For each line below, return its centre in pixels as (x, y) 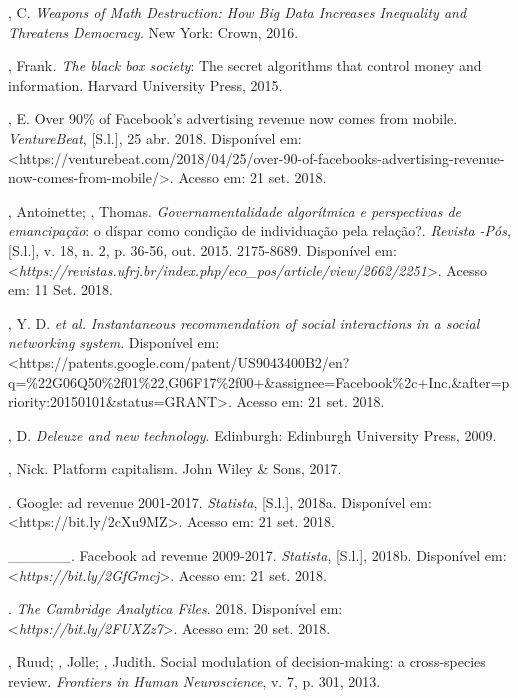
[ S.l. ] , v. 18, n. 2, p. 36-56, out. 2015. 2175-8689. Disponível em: (202, 249)
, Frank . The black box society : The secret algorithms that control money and (245, 65)
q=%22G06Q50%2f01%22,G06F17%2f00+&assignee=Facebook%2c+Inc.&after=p (259, 381)
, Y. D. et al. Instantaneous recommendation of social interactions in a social (244, 322)
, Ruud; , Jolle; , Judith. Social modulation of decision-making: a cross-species (247, 661)
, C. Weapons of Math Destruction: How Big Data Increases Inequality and (237, 12)
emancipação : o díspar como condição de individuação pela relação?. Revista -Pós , (259, 230)
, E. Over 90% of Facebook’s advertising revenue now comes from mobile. (233, 118)
